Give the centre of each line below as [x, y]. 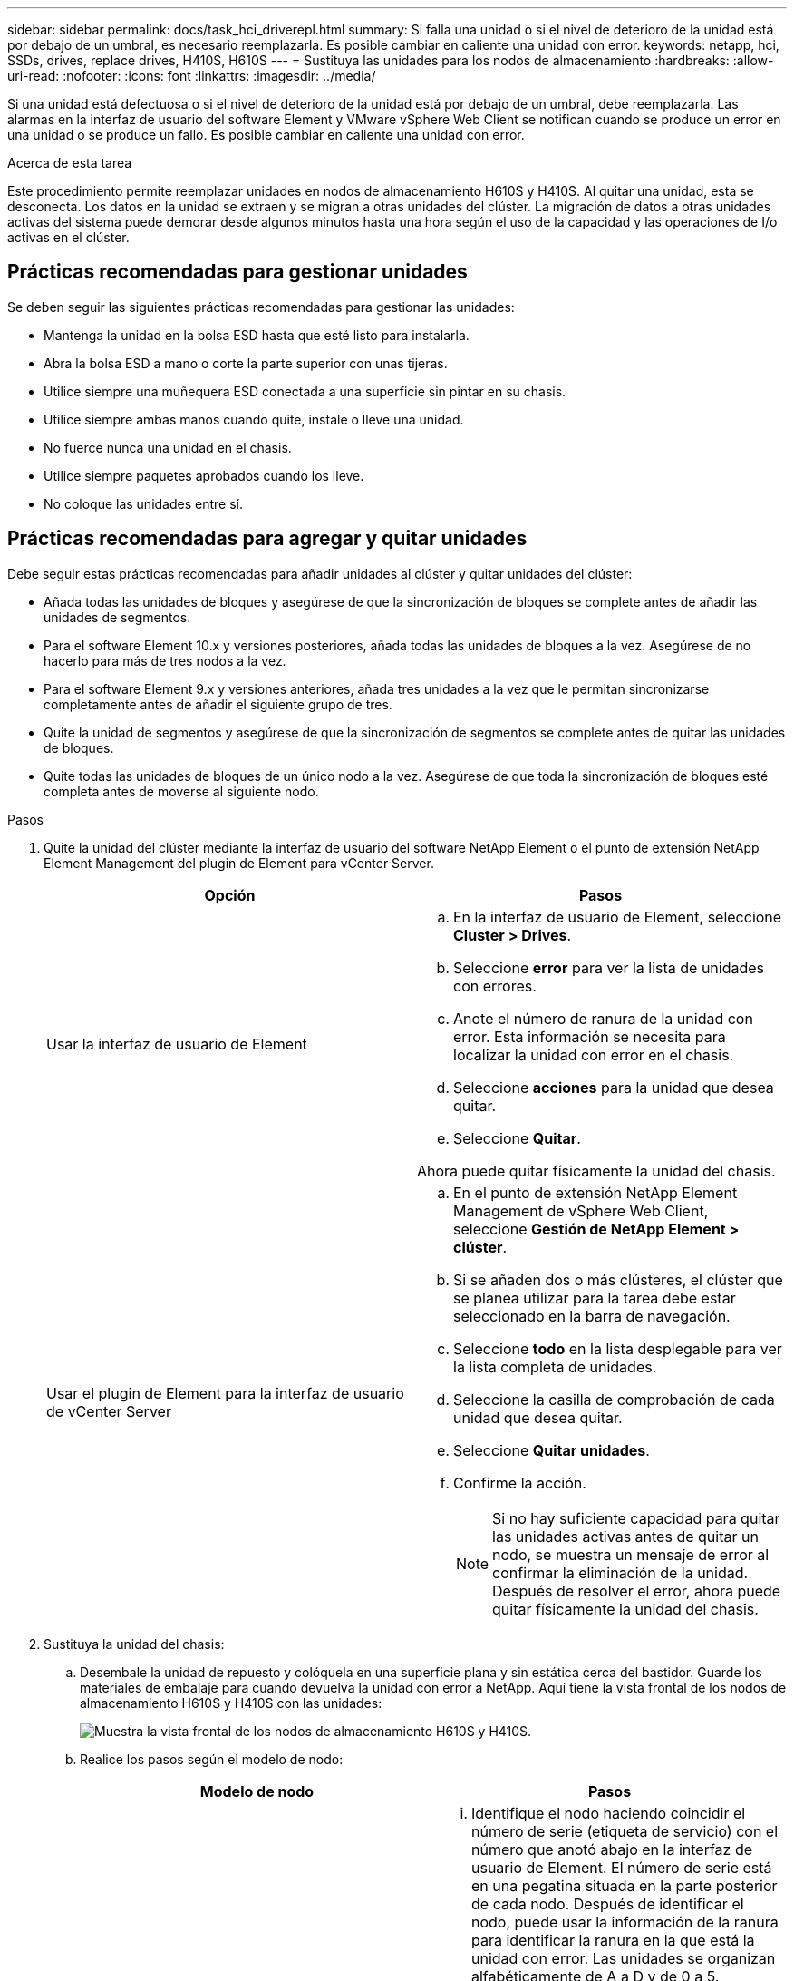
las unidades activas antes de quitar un [625, 1536]
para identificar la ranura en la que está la [613, 1940]
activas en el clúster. [68, 237]
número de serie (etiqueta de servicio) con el [625, 1831]
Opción [230, 895]
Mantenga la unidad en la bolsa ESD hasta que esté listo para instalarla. [257, 335]
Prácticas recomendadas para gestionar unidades [237, 272]
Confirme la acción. [520, 1483]
